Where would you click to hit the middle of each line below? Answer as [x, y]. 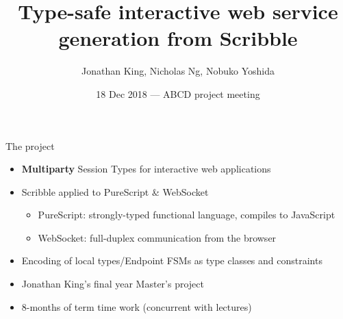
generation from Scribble [178, 38]
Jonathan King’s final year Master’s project [113, 284]
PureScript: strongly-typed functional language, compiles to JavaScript [187, 215]
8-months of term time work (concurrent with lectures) [137, 306]
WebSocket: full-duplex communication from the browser [157, 237]
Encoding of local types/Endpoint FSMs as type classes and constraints [172, 260]
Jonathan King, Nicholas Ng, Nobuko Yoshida [178, 71]
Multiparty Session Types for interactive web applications [146, 169]
